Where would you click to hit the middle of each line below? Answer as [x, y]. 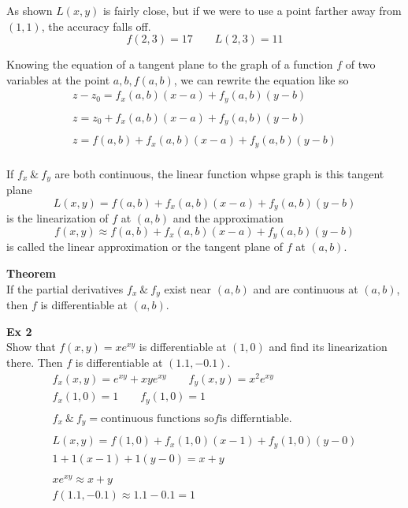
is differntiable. [256, 418]
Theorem [31, 273]
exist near [188, 288]
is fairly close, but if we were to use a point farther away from [252, 10]
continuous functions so [158, 418]
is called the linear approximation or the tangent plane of [145, 247]
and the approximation [228, 218]
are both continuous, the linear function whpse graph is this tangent [219, 173]
